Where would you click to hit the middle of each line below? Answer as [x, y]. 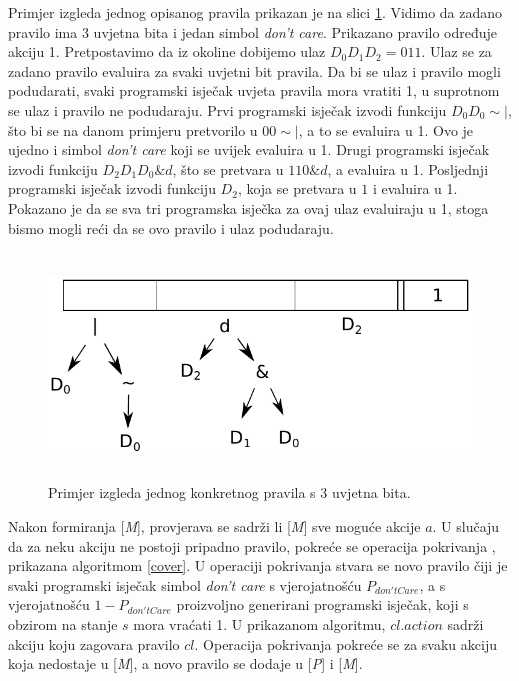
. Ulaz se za [456, 51]
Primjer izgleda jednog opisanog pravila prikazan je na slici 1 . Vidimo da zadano [255, 12]
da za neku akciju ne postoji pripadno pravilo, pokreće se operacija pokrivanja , [252, 545]
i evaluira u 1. [415, 188]
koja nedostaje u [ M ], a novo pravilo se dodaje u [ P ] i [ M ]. [185, 663]
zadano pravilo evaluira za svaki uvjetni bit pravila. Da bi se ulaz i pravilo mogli [254, 70]
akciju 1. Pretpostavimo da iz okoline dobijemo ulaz [167, 51]
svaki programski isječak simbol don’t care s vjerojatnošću [185, 584]
